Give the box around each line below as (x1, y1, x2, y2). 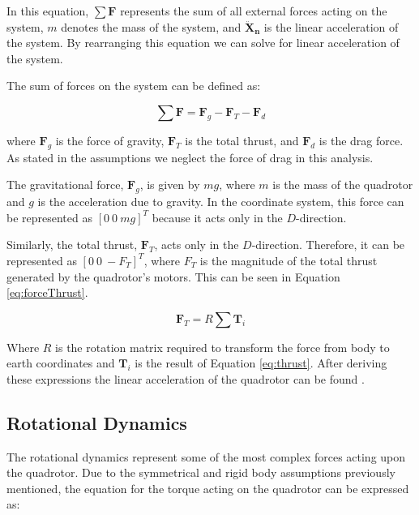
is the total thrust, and (185, 131, 299, 148)
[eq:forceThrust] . (6, 284, 88, 301)
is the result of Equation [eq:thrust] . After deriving (135, 354, 387, 371)
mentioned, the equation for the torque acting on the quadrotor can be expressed (6, 479, 409, 496)
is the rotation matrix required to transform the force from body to (55, 338, 390, 355)
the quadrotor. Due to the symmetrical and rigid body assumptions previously (6, 464, 395, 481)
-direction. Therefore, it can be (251, 236, 405, 253)
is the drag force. (319, 131, 404, 148)
